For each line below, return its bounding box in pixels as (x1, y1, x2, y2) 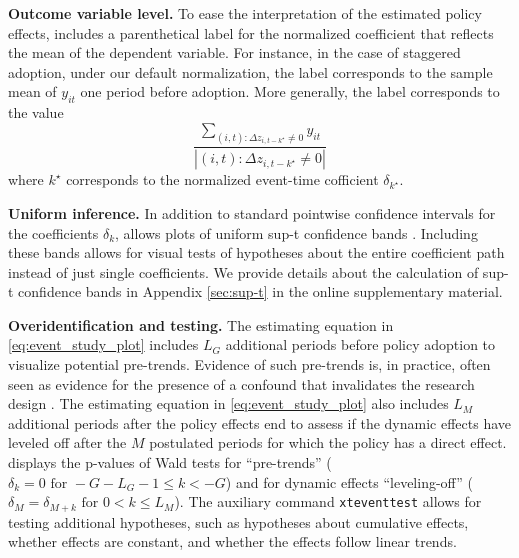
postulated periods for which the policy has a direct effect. (149, 432, 507, 453)
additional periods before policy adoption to (225, 334, 496, 355)
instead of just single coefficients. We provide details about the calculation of (8, 261, 479, 282)
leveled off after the (8, 432, 127, 453)
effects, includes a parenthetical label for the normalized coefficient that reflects (8, 22, 494, 43)
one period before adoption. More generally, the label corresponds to (80, 81, 500, 102)
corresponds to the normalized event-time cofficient (66, 169, 379, 190)
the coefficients (8, 222, 99, 243)
